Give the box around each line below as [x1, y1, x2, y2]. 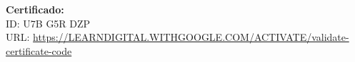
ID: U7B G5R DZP [6, 15, 91, 30]
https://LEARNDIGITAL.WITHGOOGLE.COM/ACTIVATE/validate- [33, 30, 349, 44]
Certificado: [6, 2, 64, 16]
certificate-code [6, 43, 72, 58]
